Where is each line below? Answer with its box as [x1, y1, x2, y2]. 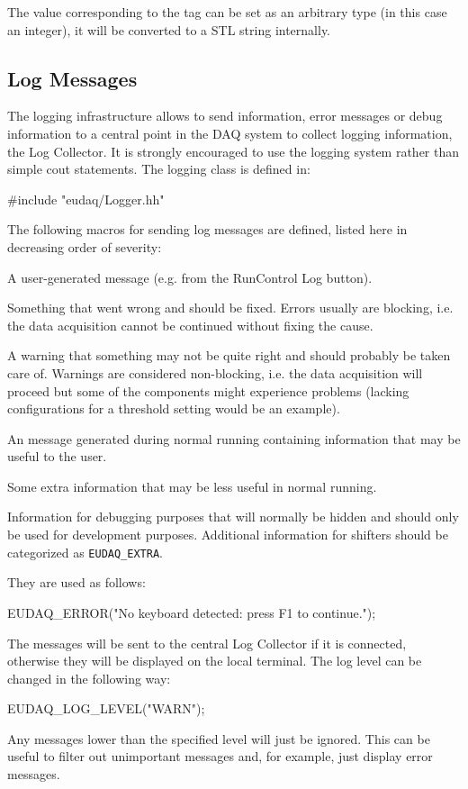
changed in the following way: [7, 668, 171, 687]
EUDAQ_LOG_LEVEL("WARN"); [7, 699, 205, 718]
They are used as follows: [7, 573, 146, 592]
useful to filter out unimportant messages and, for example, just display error [7, 747, 433, 766]
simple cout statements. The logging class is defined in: [7, 159, 310, 178]
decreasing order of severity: [7, 237, 162, 256]
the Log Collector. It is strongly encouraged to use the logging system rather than [7, 141, 460, 160]
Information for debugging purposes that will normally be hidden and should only [7, 507, 459, 526]
